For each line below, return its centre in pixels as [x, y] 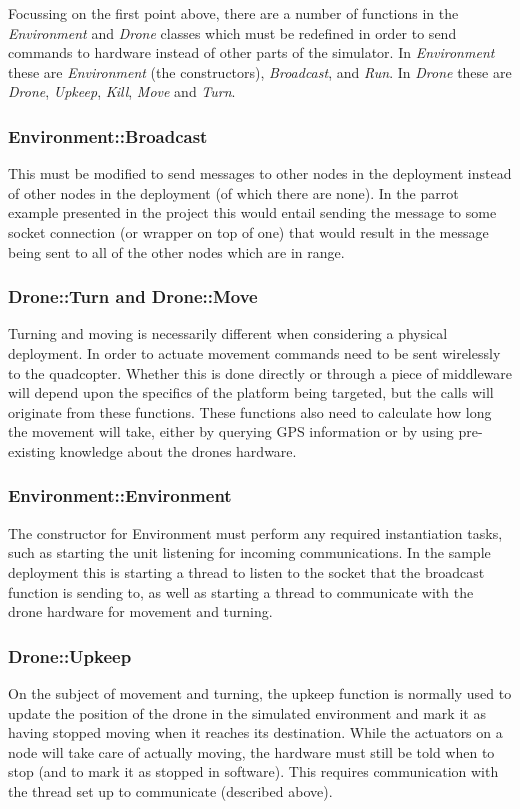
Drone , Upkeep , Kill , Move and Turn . [122, 91]
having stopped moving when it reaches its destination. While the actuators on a [255, 732]
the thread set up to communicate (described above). [170, 790]
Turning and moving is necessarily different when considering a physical [228, 333]
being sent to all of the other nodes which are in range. [176, 251]
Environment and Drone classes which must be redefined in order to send [232, 32]
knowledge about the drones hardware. [178, 450]
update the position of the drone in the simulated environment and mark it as [247, 712]
